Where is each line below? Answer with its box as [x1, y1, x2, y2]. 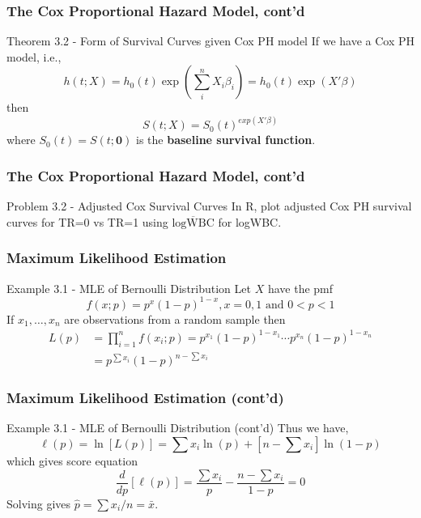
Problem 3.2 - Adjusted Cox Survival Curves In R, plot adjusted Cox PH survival [6, 197, 412, 214]
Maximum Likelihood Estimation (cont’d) [6, 388, 284, 408]
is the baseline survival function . [136, 131, 316, 148]
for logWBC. [218, 213, 282, 230]
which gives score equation [6, 452, 138, 469]
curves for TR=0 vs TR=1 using [6, 213, 168, 230]
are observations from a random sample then [64, 310, 286, 327]
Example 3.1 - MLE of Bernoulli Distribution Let [6, 279, 251, 296]
